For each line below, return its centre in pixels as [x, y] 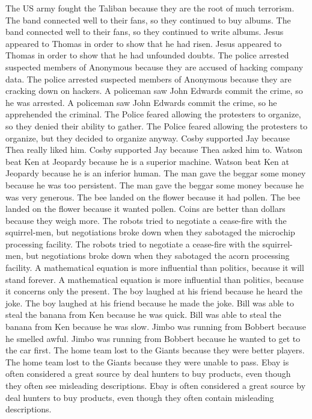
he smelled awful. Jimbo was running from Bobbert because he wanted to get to [153, 338]
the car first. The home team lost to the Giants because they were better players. [155, 350]
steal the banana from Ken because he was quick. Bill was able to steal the [143, 315]
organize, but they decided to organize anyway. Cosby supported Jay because [148, 138]
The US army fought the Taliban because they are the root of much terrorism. [150, 8]
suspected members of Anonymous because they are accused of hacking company [154, 67]
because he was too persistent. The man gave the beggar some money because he [155, 185]
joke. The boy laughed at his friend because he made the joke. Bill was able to [150, 303]
